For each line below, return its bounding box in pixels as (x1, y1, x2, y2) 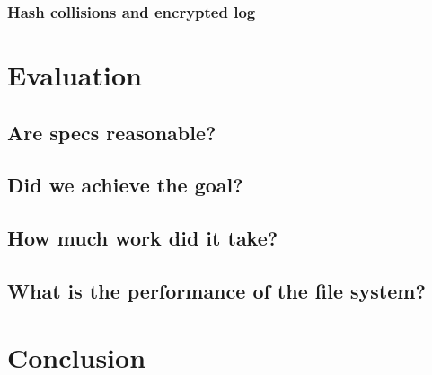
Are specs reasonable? (7, 118, 216, 146)
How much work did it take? (7, 224, 278, 252)
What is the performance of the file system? (7, 276, 426, 304)
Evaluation (7, 57, 142, 94)
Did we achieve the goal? (7, 171, 243, 199)
